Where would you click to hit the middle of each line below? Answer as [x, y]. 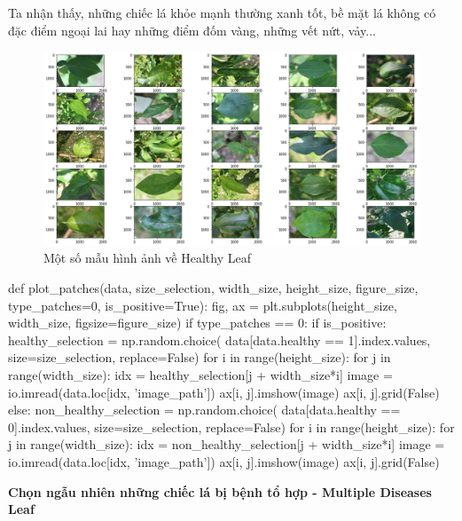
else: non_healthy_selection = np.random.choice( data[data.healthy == [204, 410]
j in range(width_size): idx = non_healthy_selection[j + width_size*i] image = [227, 444]
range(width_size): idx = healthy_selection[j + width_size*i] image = [200, 374]
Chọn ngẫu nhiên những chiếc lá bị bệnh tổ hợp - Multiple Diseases [220, 491]
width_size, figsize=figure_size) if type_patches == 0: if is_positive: [197, 323]
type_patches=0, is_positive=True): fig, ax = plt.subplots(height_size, [203, 305]
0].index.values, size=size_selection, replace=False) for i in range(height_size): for [231, 426]
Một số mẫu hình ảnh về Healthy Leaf [147, 258]
